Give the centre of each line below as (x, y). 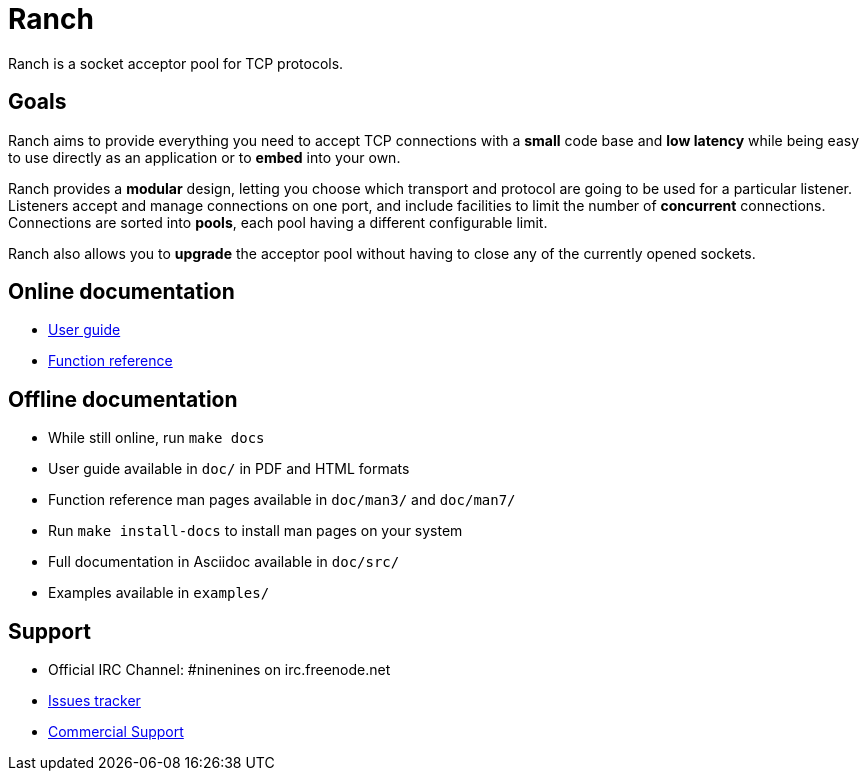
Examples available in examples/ (159, 593)
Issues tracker (94, 701)
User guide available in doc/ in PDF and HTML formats (229, 469)
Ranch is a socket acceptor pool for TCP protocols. (176, 63)
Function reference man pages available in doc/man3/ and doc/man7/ (282, 500)
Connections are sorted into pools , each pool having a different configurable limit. (278, 222)
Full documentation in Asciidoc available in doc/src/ (224, 562)
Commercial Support (116, 732)
